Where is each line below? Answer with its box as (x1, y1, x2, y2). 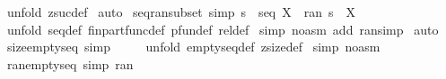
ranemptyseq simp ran (6, 54, 134, 73)
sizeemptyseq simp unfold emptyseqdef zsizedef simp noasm (6, 37, 380, 56)
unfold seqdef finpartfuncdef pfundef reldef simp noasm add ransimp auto (6, 20, 439, 38)
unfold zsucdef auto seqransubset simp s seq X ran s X (6, 3, 356, 20)
